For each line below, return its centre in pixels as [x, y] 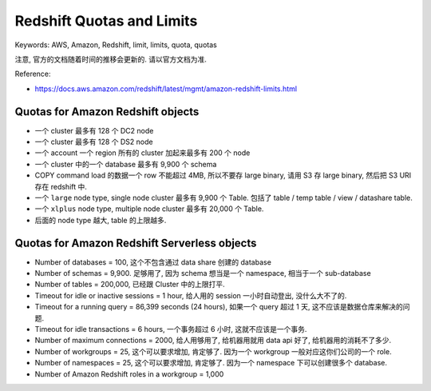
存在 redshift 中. [61, 186]
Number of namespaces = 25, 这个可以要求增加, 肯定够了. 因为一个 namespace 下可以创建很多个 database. [211, 363]
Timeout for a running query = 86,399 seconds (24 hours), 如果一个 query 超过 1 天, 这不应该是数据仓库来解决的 [219, 307]
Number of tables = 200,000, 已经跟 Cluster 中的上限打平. [130, 285]
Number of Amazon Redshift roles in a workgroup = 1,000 [129, 374]
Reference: [33, 74]
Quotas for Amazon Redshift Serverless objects [136, 243]
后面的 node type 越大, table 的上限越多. [101, 220]
